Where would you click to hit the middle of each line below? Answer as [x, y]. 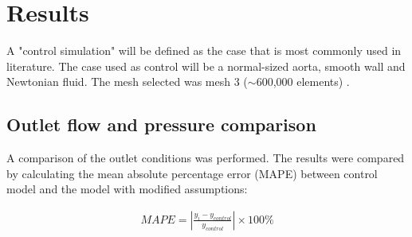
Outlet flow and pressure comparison [161, 124]
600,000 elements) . [303, 82]
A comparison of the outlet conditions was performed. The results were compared [206, 158]
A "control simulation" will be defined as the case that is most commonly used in [204, 51]
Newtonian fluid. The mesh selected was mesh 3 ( [127, 82]
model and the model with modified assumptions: [127, 189]
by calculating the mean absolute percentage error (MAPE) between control [192, 173]
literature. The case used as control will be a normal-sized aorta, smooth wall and [206, 66]
